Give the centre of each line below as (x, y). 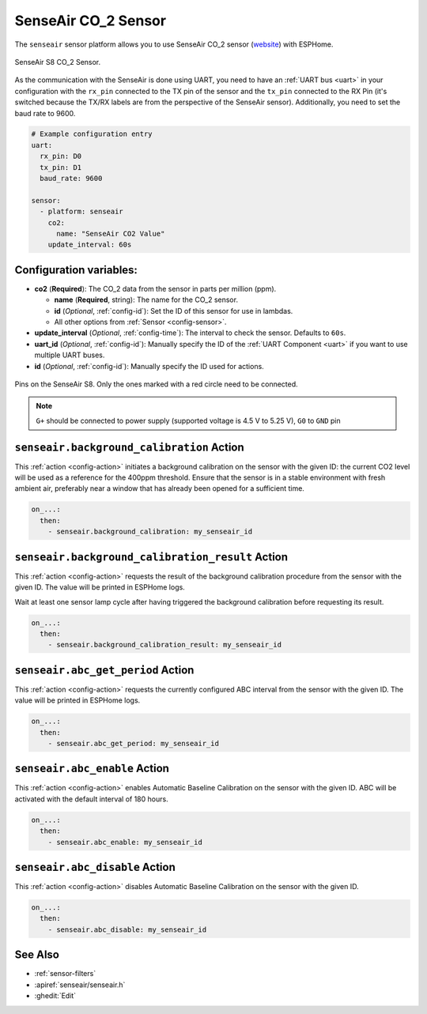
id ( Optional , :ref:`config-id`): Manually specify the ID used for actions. (149, 366)
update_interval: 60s (90, 245)
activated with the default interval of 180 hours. (92, 799)
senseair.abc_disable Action (95, 867)
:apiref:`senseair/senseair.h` (80, 985)
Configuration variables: (76, 270)
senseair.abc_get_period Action (104, 670)
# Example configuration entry (92, 134)
